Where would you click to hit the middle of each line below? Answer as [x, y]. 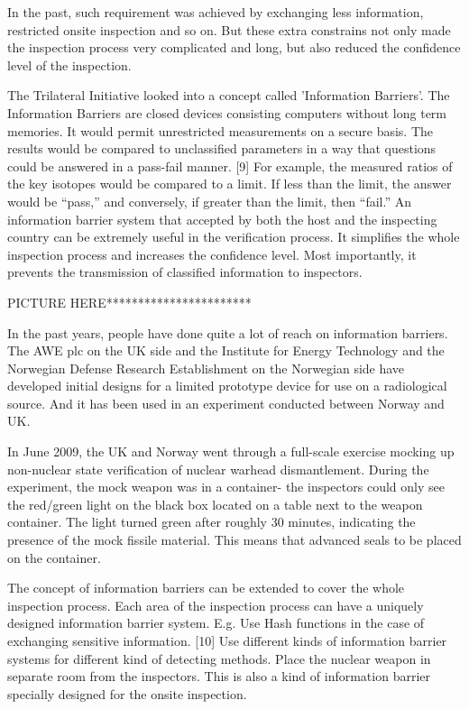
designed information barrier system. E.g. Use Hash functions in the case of [216, 623]
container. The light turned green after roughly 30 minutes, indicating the [212, 522]
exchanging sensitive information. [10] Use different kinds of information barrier [227, 640]
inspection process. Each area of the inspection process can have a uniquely [216, 605]
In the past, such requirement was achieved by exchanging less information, [216, 12]
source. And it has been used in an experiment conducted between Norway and [226, 403]
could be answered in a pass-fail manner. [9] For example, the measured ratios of [230, 166]
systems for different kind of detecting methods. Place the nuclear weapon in [219, 658]
